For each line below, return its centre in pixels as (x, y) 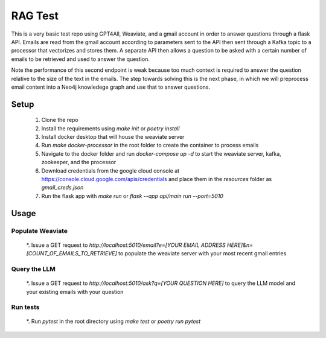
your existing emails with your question (75, 292)
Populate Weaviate (39, 231)
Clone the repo (60, 120)
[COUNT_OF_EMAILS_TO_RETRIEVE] (72, 253)
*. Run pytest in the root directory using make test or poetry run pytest (113, 321)
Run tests (25, 307)
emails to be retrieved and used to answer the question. (81, 59)
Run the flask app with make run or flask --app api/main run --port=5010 (132, 196)
